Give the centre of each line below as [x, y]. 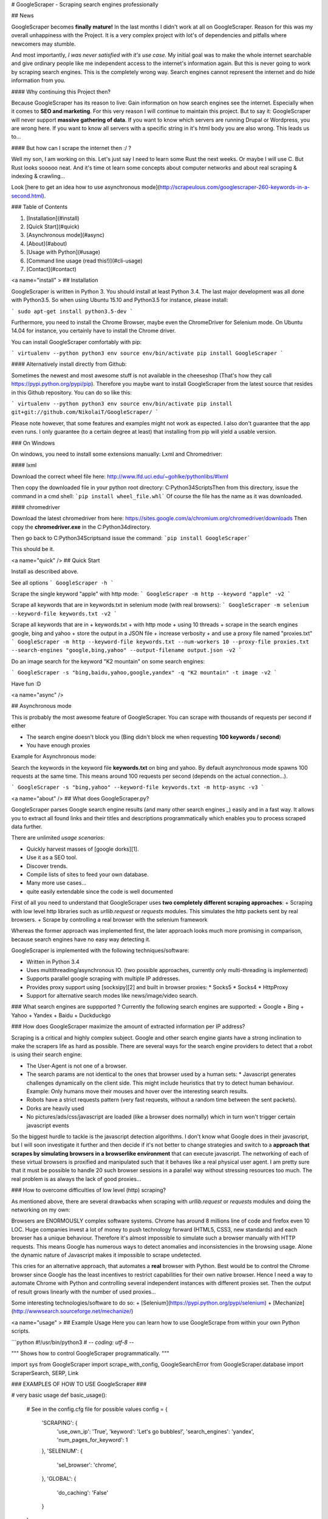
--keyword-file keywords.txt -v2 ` [64, 613]
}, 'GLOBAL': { [59, 1479]
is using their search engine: [46, 1055]
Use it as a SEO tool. [52, 857]
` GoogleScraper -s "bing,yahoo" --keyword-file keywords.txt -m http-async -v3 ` [138, 787]
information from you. [39, 81]
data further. [27, 827]
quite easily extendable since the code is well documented [100, 891]
